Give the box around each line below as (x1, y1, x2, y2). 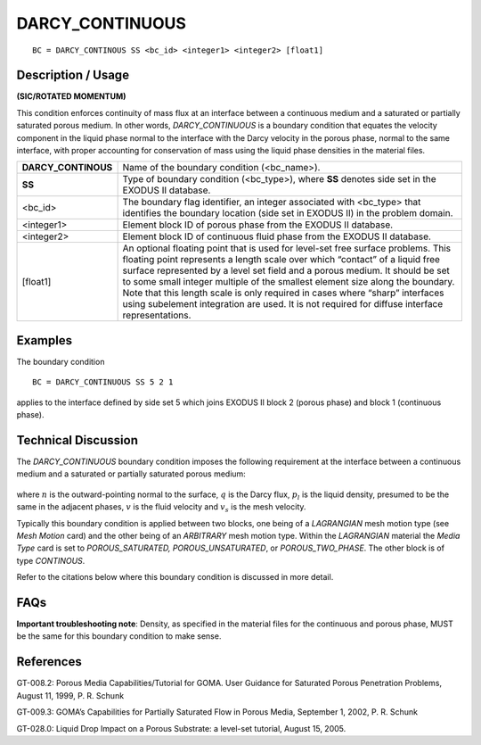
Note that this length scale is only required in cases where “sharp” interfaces (122, 286, 444, 299)
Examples (16, 333, 73, 348)
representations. (122, 309, 192, 321)
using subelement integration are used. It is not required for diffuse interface (122, 298, 444, 310)
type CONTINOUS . (16, 555, 86, 566)
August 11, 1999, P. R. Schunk (16, 690, 125, 700)
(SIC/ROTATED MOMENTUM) (16, 91, 126, 102)
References (16, 654, 82, 669)
